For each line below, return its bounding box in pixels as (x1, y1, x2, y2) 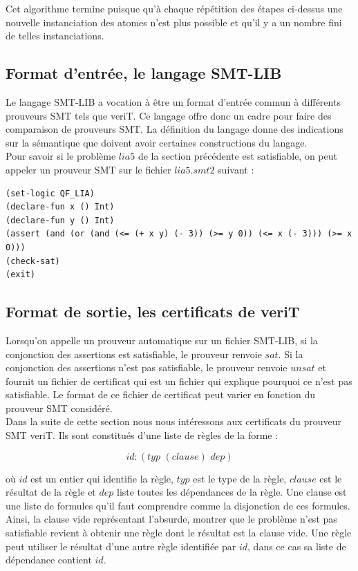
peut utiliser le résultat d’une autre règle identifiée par (6, 539, 236, 553)
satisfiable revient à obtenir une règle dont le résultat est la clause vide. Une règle (6, 525, 352, 540)
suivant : (218, 162, 254, 176)
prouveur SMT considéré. (6, 400, 113, 415)
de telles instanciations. (6, 28, 104, 43)
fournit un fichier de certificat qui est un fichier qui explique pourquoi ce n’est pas (6, 373, 352, 388)
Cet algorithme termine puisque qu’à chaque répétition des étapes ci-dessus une (6, 1, 343, 15)
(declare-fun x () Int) (6, 202, 115, 212)
